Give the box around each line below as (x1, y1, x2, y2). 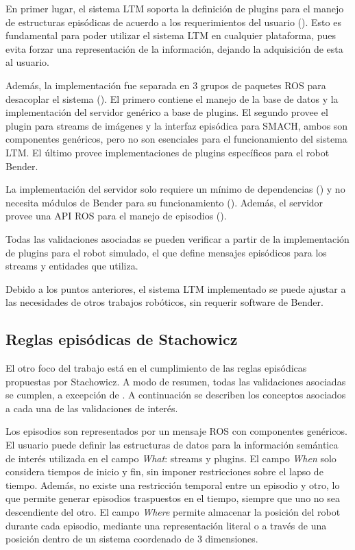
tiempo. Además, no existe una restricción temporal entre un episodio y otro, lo (5, 477, 340, 492)
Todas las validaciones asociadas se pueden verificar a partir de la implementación (5, 231, 350, 246)
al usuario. (5, 55, 49, 69)
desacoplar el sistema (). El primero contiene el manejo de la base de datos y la (5, 91, 339, 106)
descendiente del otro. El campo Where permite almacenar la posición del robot (5, 505, 341, 519)
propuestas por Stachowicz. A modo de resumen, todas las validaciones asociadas (5, 374, 346, 388)
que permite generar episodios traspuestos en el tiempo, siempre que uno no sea (5, 491, 340, 505)
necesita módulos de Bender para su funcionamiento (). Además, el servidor (5, 195, 323, 209)
